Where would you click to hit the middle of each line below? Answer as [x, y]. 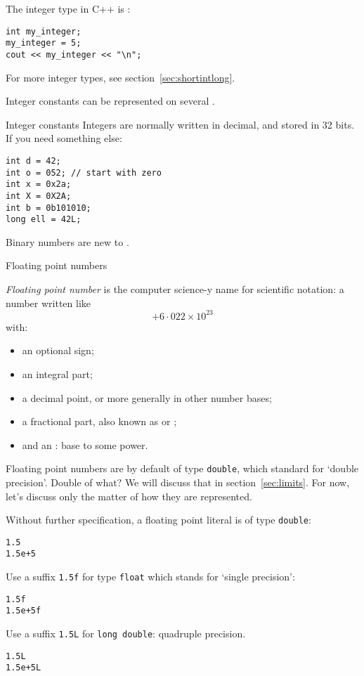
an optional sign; [58, 350]
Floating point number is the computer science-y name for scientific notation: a [175, 289]
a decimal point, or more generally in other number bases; [147, 397]
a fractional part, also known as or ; [99, 421]
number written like [48, 303]
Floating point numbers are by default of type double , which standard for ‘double [182, 468]
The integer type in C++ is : [68, 8]
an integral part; [57, 373]
